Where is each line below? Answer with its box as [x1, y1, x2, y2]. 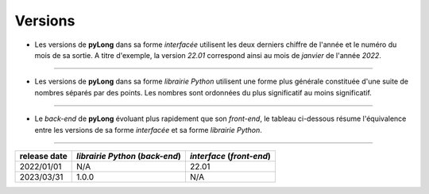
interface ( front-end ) [189, 150, 272, 161]
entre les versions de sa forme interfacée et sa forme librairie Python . [34, 125, 262, 134]
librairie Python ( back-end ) [76, 150, 182, 161]
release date [19, 150, 68, 161]
